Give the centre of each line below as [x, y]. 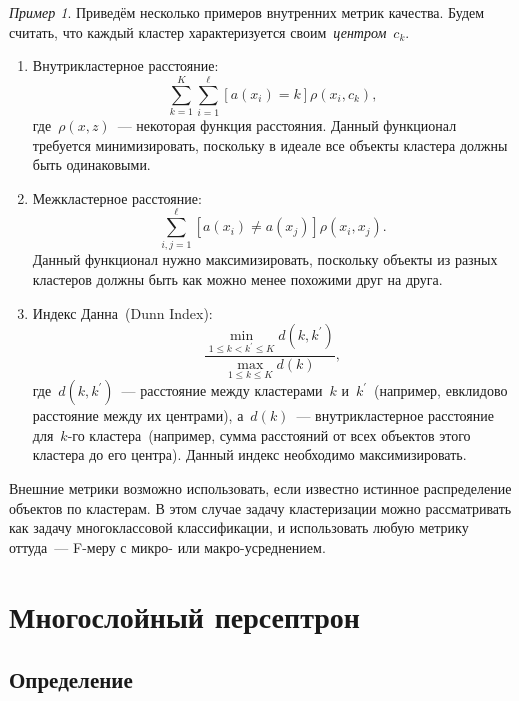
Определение [71, 679]
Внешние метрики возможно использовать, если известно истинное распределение [260, 488]
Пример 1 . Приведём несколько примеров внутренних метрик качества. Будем [247, 12]
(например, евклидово [441, 390]
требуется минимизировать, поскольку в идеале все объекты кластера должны [270, 144]
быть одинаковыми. [91, 164]
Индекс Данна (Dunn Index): [122, 312]
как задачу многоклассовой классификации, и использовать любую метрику [239, 527]
